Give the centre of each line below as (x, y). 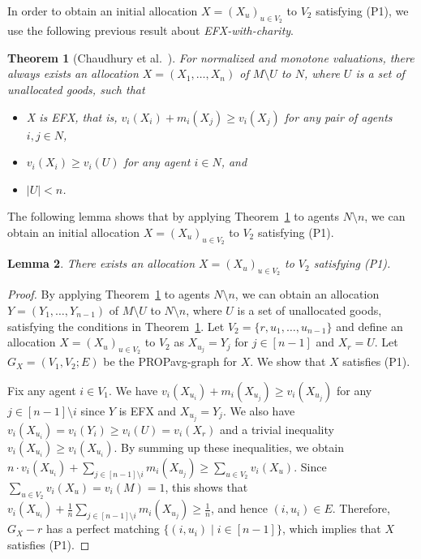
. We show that (288, 361)
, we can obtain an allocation (307, 294)
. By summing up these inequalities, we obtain (229, 447)
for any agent (157, 162)
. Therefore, (361, 508)
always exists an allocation (73, 73)
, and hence (239, 508)
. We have (133, 390)
